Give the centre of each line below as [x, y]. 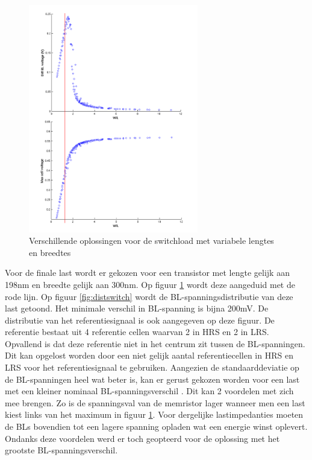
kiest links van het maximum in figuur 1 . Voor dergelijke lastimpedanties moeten [154, 414]
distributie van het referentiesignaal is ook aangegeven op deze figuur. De [140, 320]
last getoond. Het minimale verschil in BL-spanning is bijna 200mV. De [137, 308]
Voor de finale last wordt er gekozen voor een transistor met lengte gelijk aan [147, 273]
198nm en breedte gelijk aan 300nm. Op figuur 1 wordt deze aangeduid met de [150, 284]
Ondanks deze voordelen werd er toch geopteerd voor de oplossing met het [142, 438]
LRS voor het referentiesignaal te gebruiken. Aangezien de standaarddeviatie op [152, 367]
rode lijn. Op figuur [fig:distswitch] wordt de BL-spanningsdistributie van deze [149, 296]
